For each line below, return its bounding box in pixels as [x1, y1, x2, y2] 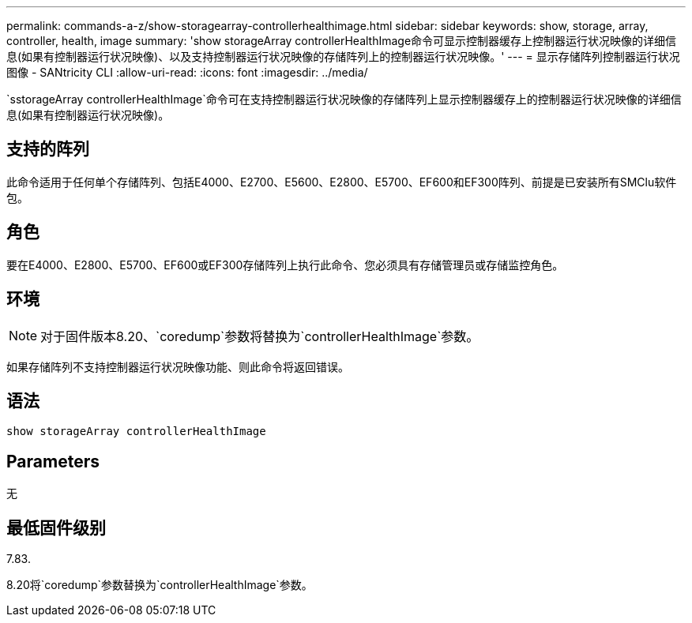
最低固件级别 [6, 517, 106, 538]
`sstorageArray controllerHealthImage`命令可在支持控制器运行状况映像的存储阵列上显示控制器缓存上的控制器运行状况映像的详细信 [6, 92, 682, 106]
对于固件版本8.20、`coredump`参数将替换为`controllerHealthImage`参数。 [40, 328, 480, 344]
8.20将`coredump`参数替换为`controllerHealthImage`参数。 [6, 578, 313, 592]
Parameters [6, 451, 100, 471]
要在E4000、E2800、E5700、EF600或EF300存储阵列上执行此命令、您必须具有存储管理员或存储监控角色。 [6, 257, 564, 272]
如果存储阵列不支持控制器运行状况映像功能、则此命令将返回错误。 [6, 359, 349, 373]
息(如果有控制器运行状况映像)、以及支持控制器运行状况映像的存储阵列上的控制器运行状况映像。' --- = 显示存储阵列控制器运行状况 [6, 50, 680, 63]
